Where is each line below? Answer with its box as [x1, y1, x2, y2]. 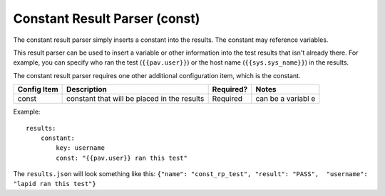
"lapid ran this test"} [13, 180, 96, 188]
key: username [56, 144, 106, 152]
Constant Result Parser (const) [13, 11, 200, 26]
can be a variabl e [255, 94, 316, 104]
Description [66, 85, 107, 94]
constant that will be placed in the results [66, 94, 205, 104]
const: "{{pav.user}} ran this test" [56, 153, 188, 162]
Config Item [17, 85, 58, 94]
